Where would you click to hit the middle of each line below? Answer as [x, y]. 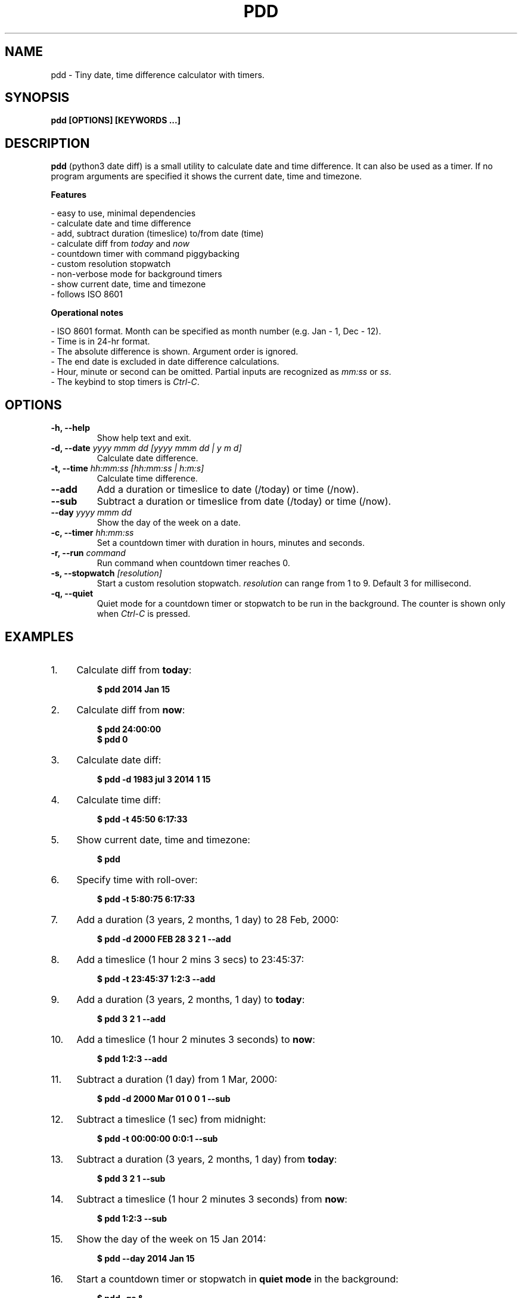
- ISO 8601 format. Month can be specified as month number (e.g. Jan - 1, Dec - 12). [216, 331]
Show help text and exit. [144, 438]
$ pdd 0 [112, 739]
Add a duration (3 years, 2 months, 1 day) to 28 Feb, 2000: [208, 919]
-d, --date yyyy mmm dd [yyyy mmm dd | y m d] [146, 448]
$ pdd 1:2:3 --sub [132, 1218]
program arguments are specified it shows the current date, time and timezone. [206, 176]
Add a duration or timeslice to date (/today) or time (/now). [228, 490]
